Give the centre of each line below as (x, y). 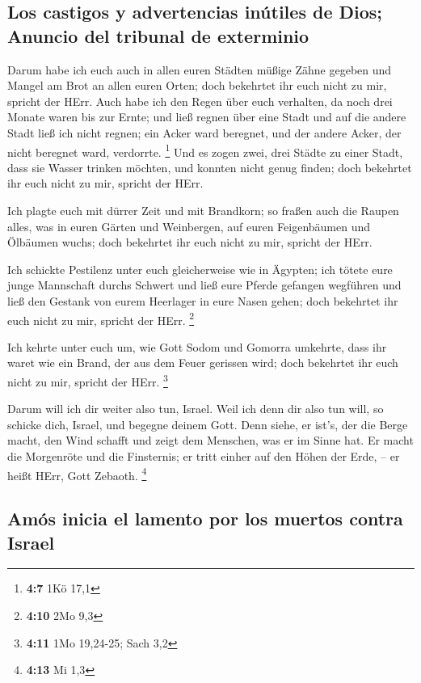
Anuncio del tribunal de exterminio (158, 35)
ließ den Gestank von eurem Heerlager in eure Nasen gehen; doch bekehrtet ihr (203, 300)
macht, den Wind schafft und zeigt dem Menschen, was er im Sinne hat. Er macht (210, 440)
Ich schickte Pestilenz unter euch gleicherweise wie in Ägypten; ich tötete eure (200, 269)
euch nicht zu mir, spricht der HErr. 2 (101, 318)
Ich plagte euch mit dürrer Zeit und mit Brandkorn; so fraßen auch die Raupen (203, 210)
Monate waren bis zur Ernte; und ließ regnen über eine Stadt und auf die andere (207, 117)
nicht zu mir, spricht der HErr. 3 (88, 380)
